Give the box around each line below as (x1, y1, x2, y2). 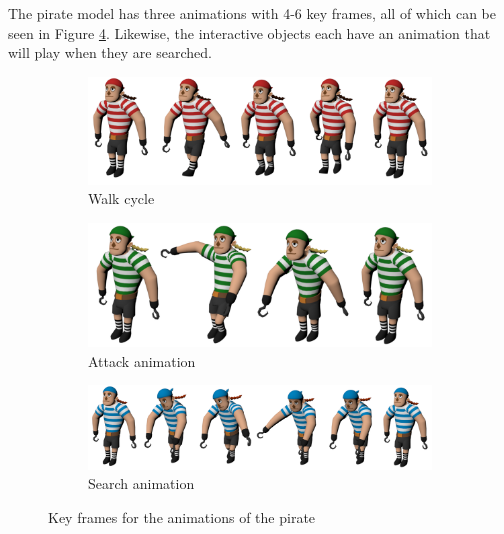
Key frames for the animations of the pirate (48, 506, 316, 527)
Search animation (88, 473, 195, 494)
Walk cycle (88, 188, 155, 209)
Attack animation (88, 350, 196, 371)
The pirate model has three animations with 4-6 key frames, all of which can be (8, 3, 496, 23)
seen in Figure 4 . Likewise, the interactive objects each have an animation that (8, 22, 491, 43)
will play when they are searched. (8, 42, 212, 63)
